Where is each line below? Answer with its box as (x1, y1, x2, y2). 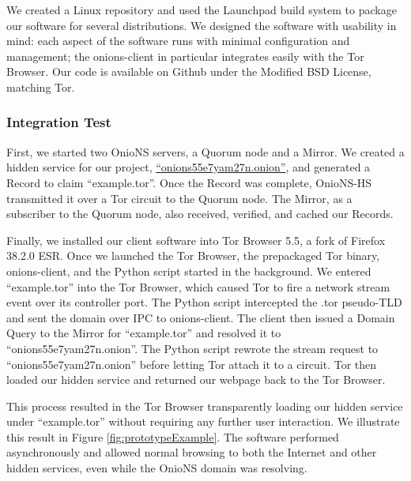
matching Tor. (6, 78, 75, 95)
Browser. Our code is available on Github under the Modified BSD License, (6, 63, 371, 80)
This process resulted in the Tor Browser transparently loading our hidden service (6, 397, 403, 414)
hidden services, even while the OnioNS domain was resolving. (6, 460, 307, 476)
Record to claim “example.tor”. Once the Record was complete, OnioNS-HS (6, 174, 372, 190)
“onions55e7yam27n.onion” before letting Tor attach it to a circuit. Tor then (6, 355, 377, 372)
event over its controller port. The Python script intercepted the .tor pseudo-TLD (6, 294, 402, 310)
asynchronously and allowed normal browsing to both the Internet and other (6, 444, 377, 460)
